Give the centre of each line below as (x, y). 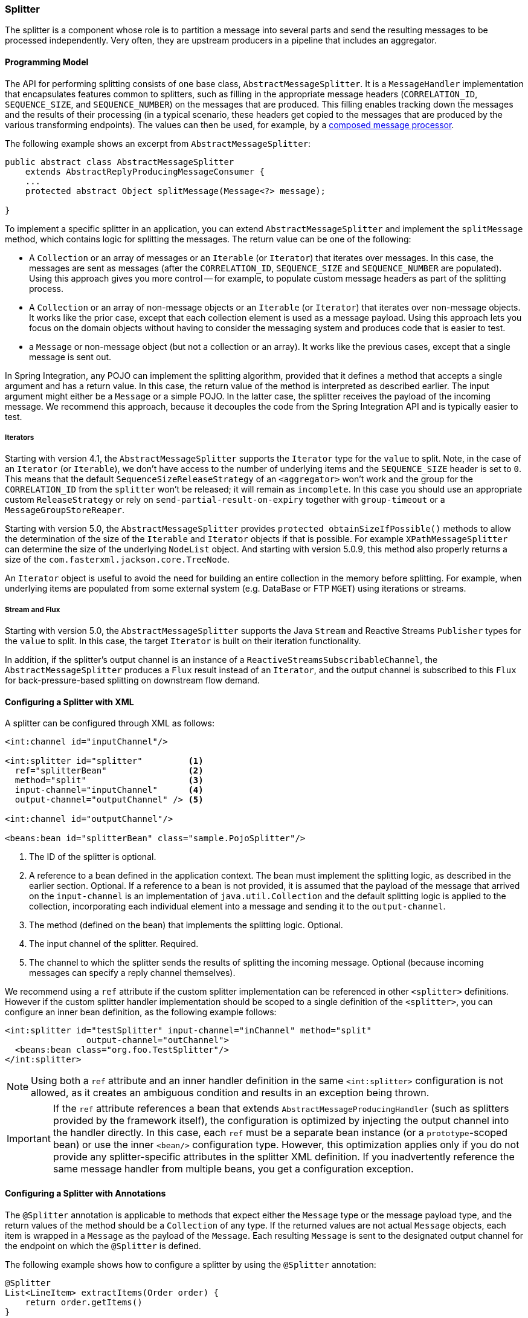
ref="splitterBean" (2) (109, 771)
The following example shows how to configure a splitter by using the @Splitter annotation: (191, 1264)
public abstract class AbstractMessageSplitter (120, 162)
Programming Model (47, 62)
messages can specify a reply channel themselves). (132, 973)
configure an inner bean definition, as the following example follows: (141, 1012)
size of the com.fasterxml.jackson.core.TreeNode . (117, 560)
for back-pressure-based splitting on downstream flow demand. (132, 680)
